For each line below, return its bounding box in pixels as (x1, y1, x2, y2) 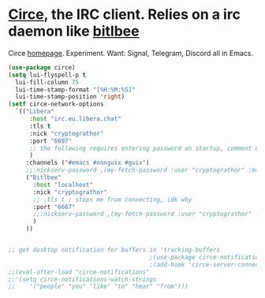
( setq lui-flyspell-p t (8, 71, 87, 79)
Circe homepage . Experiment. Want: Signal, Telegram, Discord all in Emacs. (8, 48, 254, 58)
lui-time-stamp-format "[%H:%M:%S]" (15, 85, 136, 94)
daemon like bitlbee (8, 22, 140, 40)
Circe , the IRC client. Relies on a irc (8, 6, 241, 24)
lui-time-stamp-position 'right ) (15, 93, 125, 101)
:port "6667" (32, 203, 77, 210)
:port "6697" (28, 136, 73, 145)
